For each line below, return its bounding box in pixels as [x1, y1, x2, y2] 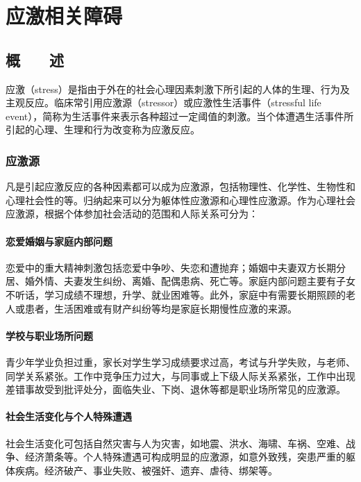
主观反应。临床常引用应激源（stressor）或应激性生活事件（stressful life [6, 95, 321, 110]
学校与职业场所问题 [6, 328, 93, 342]
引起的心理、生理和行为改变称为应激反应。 [6, 122, 200, 137]
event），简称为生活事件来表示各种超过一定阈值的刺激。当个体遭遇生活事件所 [6, 108, 354, 123]
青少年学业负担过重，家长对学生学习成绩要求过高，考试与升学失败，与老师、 [6, 354, 355, 369]
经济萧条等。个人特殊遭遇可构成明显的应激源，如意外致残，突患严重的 [24, 449, 346, 464]
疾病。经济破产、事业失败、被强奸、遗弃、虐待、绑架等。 [15, 463, 278, 477]
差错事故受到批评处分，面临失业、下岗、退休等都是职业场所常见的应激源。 [6, 382, 346, 397]
